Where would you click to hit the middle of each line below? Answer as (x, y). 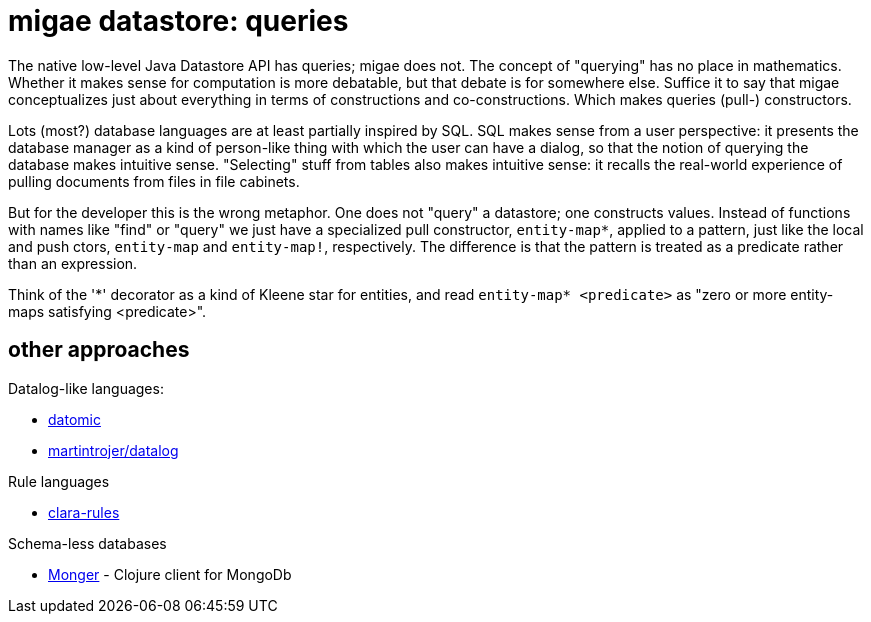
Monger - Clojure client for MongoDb (170, 574)
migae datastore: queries (178, 21)
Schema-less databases (87, 543)
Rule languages (59, 481)
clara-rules (84, 512)
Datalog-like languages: (86, 388)
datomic (74, 419)
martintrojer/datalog (113, 450)
